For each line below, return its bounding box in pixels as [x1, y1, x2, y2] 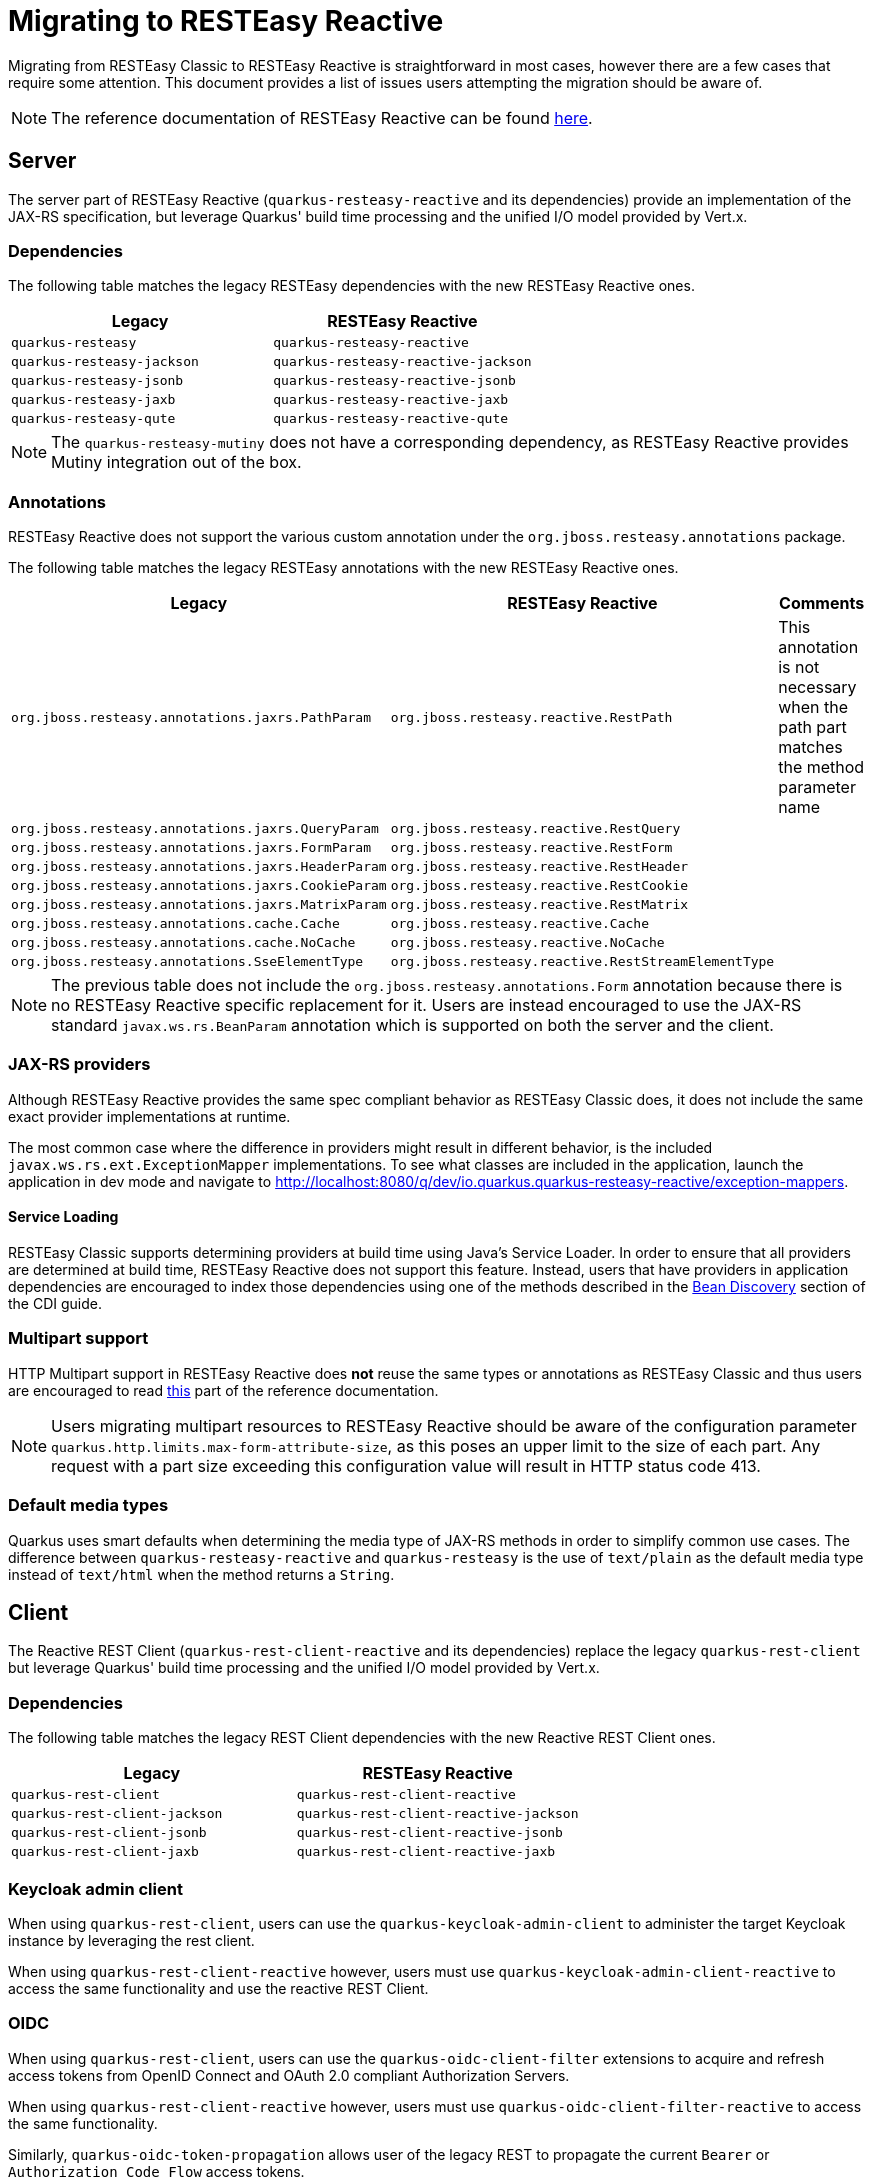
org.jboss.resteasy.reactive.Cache [390, 916, 649, 932]
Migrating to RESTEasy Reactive [8, 4, 444, 38]
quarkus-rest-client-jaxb [11, 1844, 199, 1860]
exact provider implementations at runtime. [8, 1107, 291, 1125]
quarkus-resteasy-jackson [11, 354, 199, 370]
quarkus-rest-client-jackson [11, 1806, 223, 1822]
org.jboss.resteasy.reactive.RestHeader [390, 859, 689, 875]
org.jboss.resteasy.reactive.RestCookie [390, 878, 689, 894]
